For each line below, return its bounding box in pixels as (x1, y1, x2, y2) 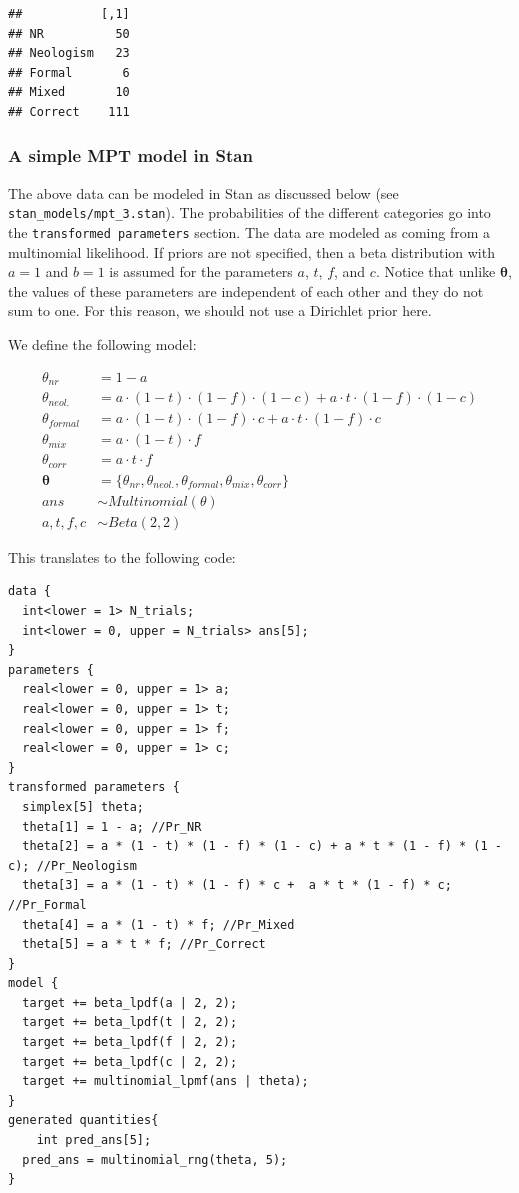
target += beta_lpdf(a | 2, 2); (22, 995, 238, 1010)
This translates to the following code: (8, 546, 236, 567)
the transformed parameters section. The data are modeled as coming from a (8, 222, 491, 243)
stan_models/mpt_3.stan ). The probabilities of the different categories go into (8, 202, 491, 223)
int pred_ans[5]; (36, 1133, 152, 1148)
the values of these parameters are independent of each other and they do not (8, 280, 484, 301)
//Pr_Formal (8, 897, 87, 912)
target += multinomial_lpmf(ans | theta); (22, 1074, 309, 1089)
